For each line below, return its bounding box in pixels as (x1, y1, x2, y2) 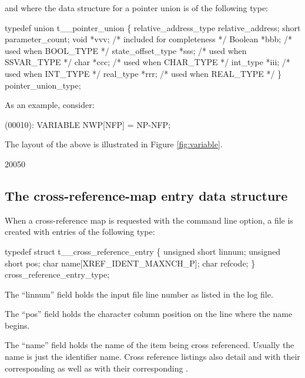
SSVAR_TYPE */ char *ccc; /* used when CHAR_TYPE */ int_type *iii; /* (5, 56, 290, 68)
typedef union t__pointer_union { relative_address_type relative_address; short (5, 21, 301, 33)
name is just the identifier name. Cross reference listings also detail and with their (5, 350, 300, 363)
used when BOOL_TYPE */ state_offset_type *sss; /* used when (5, 44, 247, 56)
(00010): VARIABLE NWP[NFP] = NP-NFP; (5, 118, 170, 130)
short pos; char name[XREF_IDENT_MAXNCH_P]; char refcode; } (5, 256, 256, 269)
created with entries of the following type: (5, 225, 155, 238)
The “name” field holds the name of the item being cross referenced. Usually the (5, 339, 294, 351)
